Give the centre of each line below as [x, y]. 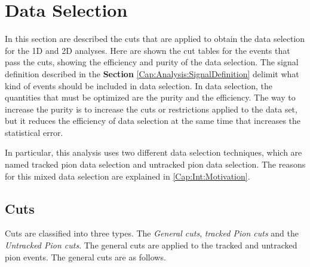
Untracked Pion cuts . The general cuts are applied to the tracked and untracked [151, 245]
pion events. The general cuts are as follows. [85, 257]
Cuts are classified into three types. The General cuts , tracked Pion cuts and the [152, 233]
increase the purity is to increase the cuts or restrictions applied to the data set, [151, 109]
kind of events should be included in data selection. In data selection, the [139, 85]
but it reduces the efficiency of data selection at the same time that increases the [153, 121]
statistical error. [34, 132]
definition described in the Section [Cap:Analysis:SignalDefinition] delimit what [152, 73]
